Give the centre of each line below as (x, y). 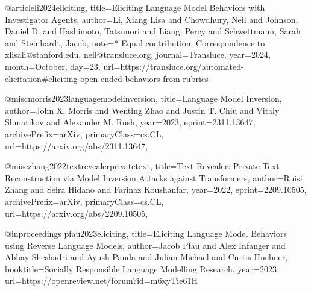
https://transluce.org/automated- (182, 66)
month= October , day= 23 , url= (63, 66)
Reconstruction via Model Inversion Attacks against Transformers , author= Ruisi (154, 177)
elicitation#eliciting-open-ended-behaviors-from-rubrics (107, 78)
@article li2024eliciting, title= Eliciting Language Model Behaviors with (135, 7)
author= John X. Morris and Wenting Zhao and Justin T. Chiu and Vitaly (142, 110)
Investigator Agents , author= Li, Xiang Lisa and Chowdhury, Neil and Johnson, (152, 19)
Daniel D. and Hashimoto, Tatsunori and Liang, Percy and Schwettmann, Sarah (153, 31)
